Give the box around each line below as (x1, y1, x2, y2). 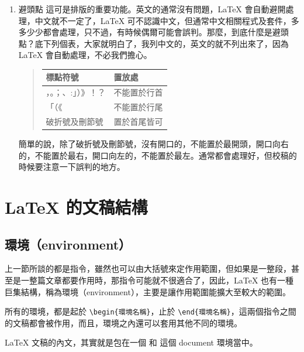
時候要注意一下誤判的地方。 (18, 160, 125, 173)
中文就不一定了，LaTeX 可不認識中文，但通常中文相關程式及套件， (34, 14, 291, 26)
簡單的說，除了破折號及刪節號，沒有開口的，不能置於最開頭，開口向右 (18, 138, 289, 150)
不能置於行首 (113, 86, 163, 98)
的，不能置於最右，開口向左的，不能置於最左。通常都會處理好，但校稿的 (18, 149, 297, 161)
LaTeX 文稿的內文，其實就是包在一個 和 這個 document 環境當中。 (5, 336, 258, 348)
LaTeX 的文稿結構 (5, 195, 148, 219)
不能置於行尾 (113, 101, 163, 113)
